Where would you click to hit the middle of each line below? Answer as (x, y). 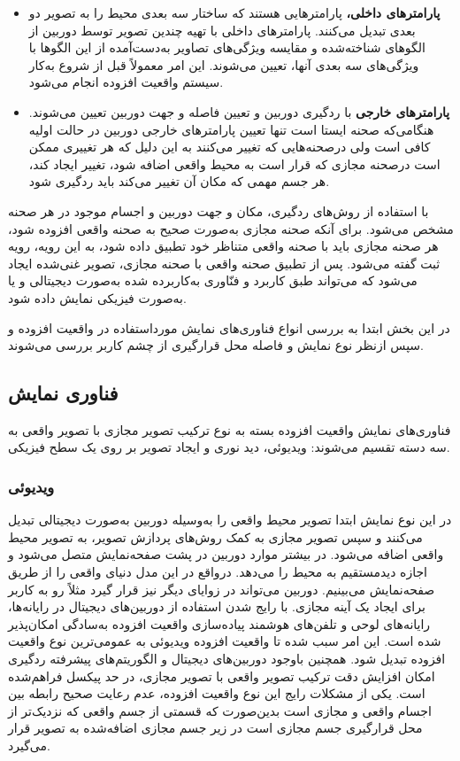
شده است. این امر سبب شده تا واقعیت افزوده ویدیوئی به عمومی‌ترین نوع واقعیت (225, 641)
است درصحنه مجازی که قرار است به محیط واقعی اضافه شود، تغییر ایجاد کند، (234, 163)
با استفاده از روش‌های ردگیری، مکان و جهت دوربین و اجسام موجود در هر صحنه (218, 210)
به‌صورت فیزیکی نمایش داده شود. (97, 297)
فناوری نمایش (63, 393)
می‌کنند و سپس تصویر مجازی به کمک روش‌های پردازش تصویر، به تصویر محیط (215, 536)
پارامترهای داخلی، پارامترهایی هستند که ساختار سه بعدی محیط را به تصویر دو (234, 12)
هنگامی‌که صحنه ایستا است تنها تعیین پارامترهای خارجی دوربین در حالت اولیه (231, 129)
